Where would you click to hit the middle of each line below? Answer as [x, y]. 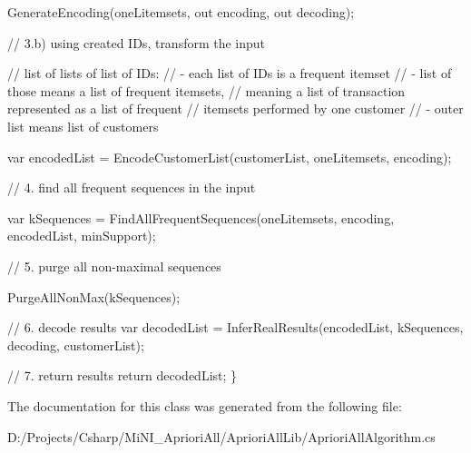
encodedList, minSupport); [82, 236]
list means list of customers [83, 126]
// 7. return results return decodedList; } [123, 375]
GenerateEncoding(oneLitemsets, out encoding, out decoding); [181, 12]
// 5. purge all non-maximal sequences [114, 266]
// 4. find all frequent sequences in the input [132, 187]
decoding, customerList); [76, 345]
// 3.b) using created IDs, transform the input [137, 42]
